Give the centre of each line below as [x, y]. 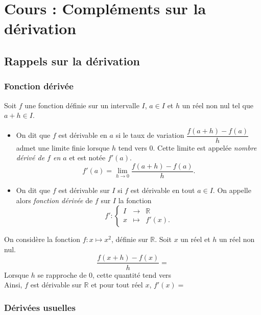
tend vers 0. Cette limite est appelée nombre [187, 147]
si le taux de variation [150, 135]
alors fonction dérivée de [54, 200]
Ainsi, [13, 285]
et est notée [87, 157]
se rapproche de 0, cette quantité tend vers [104, 274]
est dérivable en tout [163, 190]
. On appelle [232, 190]
